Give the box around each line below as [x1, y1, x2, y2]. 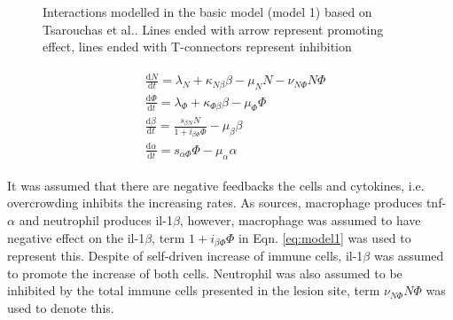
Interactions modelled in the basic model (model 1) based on [43, 3, 372, 20]
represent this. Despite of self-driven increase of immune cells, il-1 [7, 246, 363, 265]
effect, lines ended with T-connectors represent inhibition [43, 37, 352, 56]
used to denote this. [7, 298, 114, 316]
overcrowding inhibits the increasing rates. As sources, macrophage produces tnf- [7, 193, 447, 212]
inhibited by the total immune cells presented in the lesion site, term [7, 281, 380, 300]
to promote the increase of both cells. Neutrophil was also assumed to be [7, 263, 402, 282]
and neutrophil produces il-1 [19, 210, 173, 229]
